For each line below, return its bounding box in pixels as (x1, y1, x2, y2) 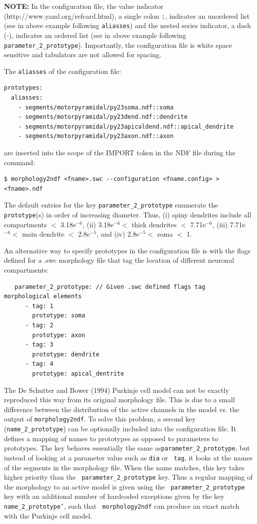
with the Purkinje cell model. (4, 510, 92, 521)
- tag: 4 (25, 360, 54, 368)
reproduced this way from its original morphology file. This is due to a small (4, 394, 235, 405)
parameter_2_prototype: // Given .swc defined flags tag (14, 283, 206, 290)
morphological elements (4, 293, 82, 300)
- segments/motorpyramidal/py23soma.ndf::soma (18, 104, 174, 111)
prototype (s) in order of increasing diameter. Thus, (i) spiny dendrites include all (4, 210, 252, 219)
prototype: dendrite (32, 350, 100, 358)
